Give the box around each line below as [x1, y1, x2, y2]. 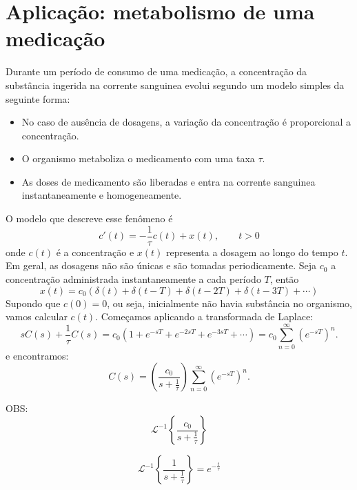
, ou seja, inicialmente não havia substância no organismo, [107, 295, 353, 310]
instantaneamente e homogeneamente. [21, 188, 182, 202]
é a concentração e [56, 244, 134, 259]
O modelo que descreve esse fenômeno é [6, 211, 173, 226]
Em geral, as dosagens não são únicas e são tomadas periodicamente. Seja [6, 258, 317, 273]
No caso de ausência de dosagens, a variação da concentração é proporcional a [21, 115, 351, 129]
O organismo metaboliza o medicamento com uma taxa [21, 151, 255, 166]
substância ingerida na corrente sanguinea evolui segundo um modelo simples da [6, 77, 345, 92]
